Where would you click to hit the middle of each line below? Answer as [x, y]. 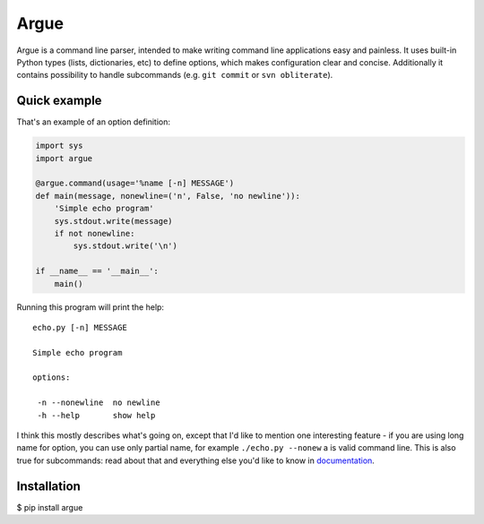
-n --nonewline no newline [99, 403]
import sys [59, 146]
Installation [48, 486]
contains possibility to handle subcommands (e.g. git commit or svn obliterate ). [175, 75]
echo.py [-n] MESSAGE [80, 327]
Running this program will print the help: [91, 307]
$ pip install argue [50, 507]
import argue [64, 158]
